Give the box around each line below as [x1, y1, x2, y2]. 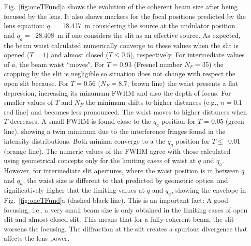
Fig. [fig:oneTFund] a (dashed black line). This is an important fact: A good [4, 195, 228, 205]
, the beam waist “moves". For [15, 59, 104, 69]
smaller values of [4, 97, 53, 107]
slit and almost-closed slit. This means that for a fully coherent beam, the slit [4, 214, 234, 224]
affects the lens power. [4, 233, 70, 243]
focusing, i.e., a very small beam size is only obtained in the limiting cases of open [4, 204, 248, 214]
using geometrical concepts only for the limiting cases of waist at [4, 155, 196, 165]
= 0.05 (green [204, 116, 244, 126]
